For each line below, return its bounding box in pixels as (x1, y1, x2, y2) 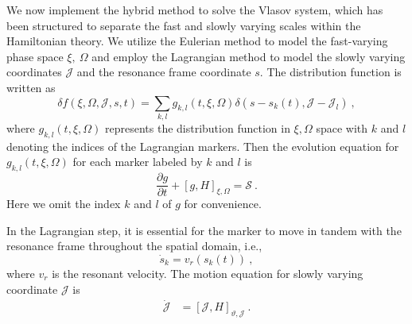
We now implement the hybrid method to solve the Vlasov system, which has (6, 2, 383, 17)
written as (6, 79, 56, 95)
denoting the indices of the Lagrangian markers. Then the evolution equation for (6, 137, 399, 154)
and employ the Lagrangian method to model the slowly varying (91, 48, 406, 64)
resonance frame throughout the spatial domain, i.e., (6, 237, 262, 254)
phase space (6, 48, 64, 64)
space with (316, 119, 368, 136)
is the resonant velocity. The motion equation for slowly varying (52, 264, 363, 281)
